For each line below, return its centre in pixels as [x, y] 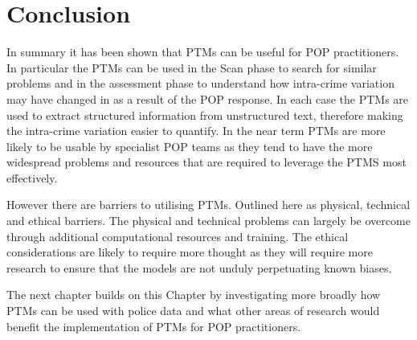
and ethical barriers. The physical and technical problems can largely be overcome [208, 221]
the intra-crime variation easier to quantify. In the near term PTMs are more [196, 131]
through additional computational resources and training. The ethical [178, 236]
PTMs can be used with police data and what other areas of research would [193, 311]
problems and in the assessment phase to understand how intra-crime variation [200, 83]
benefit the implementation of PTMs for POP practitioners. [154, 326]
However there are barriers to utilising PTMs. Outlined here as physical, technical [208, 205]
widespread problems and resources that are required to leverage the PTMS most [206, 162]
